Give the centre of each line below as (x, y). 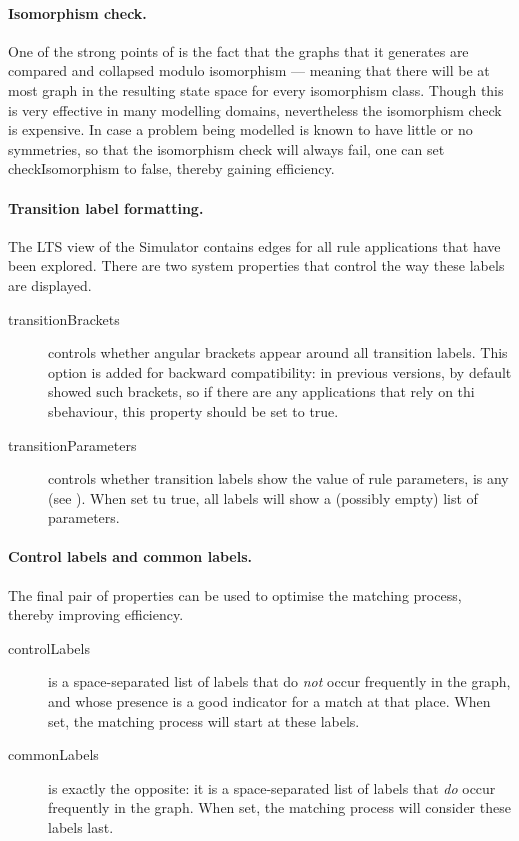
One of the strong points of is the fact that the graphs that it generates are (238, 50)
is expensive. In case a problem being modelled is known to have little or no (240, 129)
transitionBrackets (64, 318)
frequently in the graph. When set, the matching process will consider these (279, 807)
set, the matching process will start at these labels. (204, 720)
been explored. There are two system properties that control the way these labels (256, 265)
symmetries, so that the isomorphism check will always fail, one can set (226, 148)
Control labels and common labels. (130, 556)
